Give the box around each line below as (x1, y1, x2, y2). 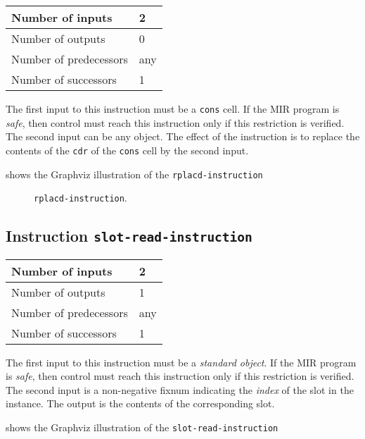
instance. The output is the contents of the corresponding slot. (6, 396, 275, 411)
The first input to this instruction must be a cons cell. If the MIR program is (6, 101, 340, 116)
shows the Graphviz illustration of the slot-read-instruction (6, 419, 278, 434)
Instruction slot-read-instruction (6, 225, 252, 247)
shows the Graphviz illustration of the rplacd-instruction (6, 166, 263, 181)
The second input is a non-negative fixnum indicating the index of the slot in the (6, 382, 354, 397)
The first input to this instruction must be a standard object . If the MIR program (6, 354, 357, 369)
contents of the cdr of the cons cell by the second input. (6, 142, 249, 157)
